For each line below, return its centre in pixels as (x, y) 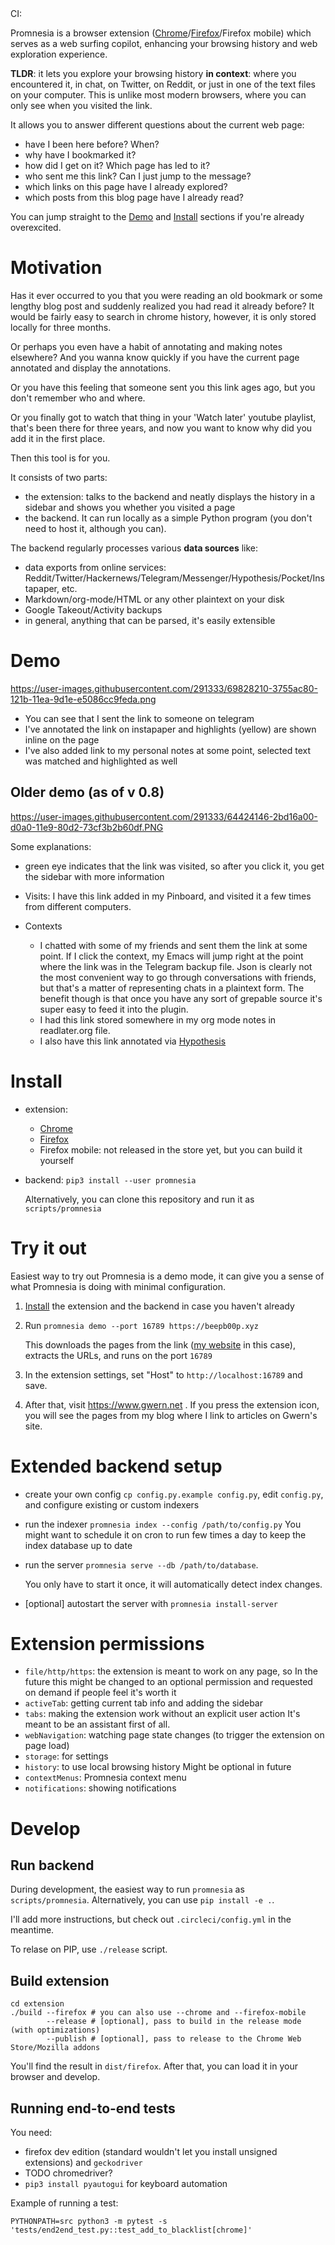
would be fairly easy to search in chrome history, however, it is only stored (163, 316)
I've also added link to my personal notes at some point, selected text (167, 750)
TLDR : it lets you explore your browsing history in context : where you (153, 73)
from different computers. (78, 906)
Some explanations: (51, 846)
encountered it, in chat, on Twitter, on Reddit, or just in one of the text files (163, 84)
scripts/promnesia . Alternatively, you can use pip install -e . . (142, 1900)
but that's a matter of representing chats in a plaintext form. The (172, 988)
